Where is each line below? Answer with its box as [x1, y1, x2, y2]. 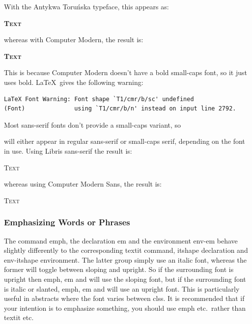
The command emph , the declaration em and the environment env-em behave [4, 235, 238, 245]
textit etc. [4, 312, 34, 323]
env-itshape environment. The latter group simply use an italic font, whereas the [4, 254, 247, 265]
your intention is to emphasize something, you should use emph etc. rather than [4, 302, 246, 313]
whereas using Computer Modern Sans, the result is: [4, 179, 162, 189]
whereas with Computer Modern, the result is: [4, 34, 143, 45]
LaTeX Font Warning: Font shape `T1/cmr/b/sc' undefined [4, 95, 194, 103]
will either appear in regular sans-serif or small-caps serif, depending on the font [4, 136, 245, 146]
